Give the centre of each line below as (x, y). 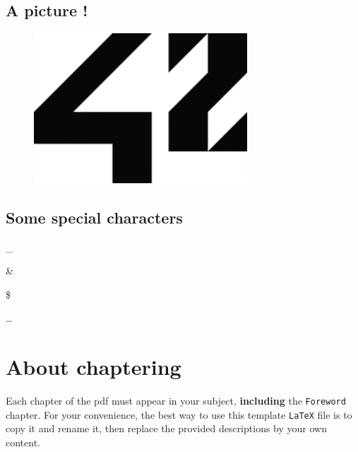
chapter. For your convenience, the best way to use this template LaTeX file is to (179, 414)
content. (23, 442)
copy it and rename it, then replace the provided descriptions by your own (166, 428)
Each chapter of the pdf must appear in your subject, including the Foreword (176, 401)
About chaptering (94, 367)
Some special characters (94, 217)
